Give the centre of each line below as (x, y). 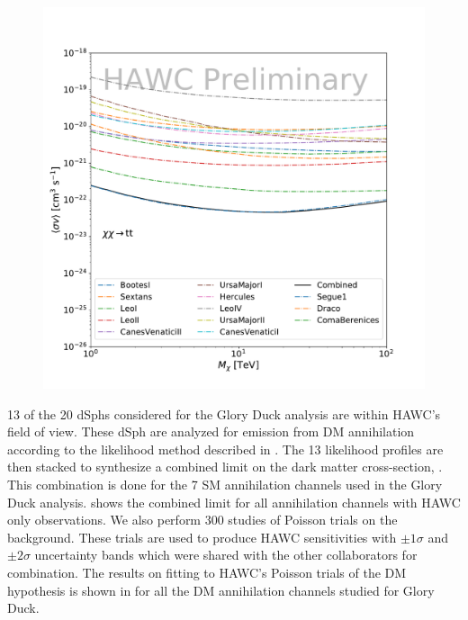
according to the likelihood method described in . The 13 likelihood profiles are (225, 449)
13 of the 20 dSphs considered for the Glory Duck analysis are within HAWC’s (224, 413)
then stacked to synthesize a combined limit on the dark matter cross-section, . (225, 467)
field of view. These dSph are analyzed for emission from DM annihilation (211, 431)
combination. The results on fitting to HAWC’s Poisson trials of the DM (207, 572)
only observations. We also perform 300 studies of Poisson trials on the (202, 520)
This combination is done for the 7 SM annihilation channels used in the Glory (225, 484)
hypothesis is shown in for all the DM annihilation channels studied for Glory (221, 590)
